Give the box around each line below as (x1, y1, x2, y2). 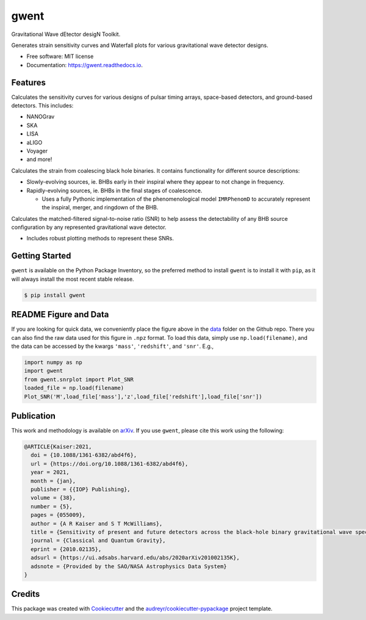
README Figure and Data (11, 309, 109, 320)
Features (11, 77, 46, 88)
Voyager (26, 147, 48, 154)
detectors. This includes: (11, 102, 74, 109)
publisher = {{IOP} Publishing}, (30, 486, 131, 493)
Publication (11, 411, 56, 421)
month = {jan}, (30, 477, 76, 485)
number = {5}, (30, 503, 73, 510)
